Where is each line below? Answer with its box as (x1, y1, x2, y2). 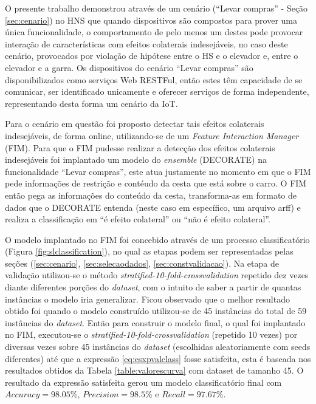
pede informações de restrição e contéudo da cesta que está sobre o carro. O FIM (5, 177, 307, 190)
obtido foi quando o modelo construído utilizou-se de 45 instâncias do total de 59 (5, 304, 307, 317)
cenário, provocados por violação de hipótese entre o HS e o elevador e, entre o (5, 49, 298, 62)
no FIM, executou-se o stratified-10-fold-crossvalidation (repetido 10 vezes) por (5, 328, 298, 341)
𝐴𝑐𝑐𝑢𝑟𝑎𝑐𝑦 (5, 391, 40, 400)
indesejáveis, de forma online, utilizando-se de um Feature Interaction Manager (5, 129, 299, 142)
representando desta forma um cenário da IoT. (5, 97, 178, 109)
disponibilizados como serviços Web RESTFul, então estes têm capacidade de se (5, 73, 303, 86)
